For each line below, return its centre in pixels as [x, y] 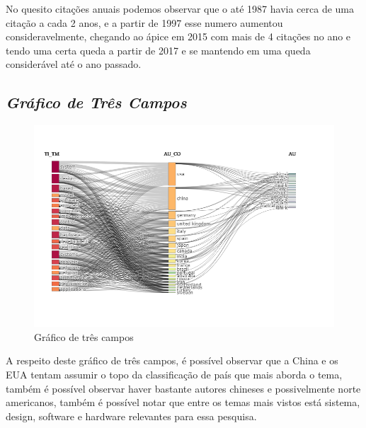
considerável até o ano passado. [74, 64]
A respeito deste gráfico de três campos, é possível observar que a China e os [172, 360]
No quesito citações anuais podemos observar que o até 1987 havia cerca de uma [180, 8]
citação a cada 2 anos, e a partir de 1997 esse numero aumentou [144, 22]
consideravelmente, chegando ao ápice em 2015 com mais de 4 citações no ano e [178, 36]
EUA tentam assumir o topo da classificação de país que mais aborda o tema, [174, 374]
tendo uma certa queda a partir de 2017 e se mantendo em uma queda [158, 50]
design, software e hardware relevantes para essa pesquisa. [131, 416]
